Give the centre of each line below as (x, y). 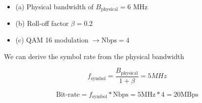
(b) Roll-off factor (42, 23)
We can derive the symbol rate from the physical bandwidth (94, 56)
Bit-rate (68, 94)
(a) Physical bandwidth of (55, 6)
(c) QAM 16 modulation (52, 40)
